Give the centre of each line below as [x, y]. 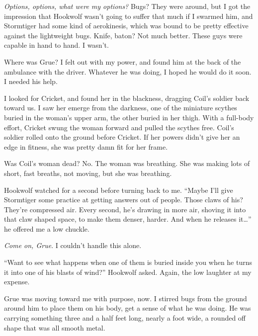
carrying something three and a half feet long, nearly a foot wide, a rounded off [125, 318]
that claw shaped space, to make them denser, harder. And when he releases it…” [128, 219]
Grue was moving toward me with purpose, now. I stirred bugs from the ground [126, 298]
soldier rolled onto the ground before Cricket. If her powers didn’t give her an [122, 137]
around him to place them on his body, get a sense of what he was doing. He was [128, 308]
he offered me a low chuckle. [47, 228]
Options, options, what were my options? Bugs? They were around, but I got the [127, 6]
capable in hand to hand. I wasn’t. [56, 45]
